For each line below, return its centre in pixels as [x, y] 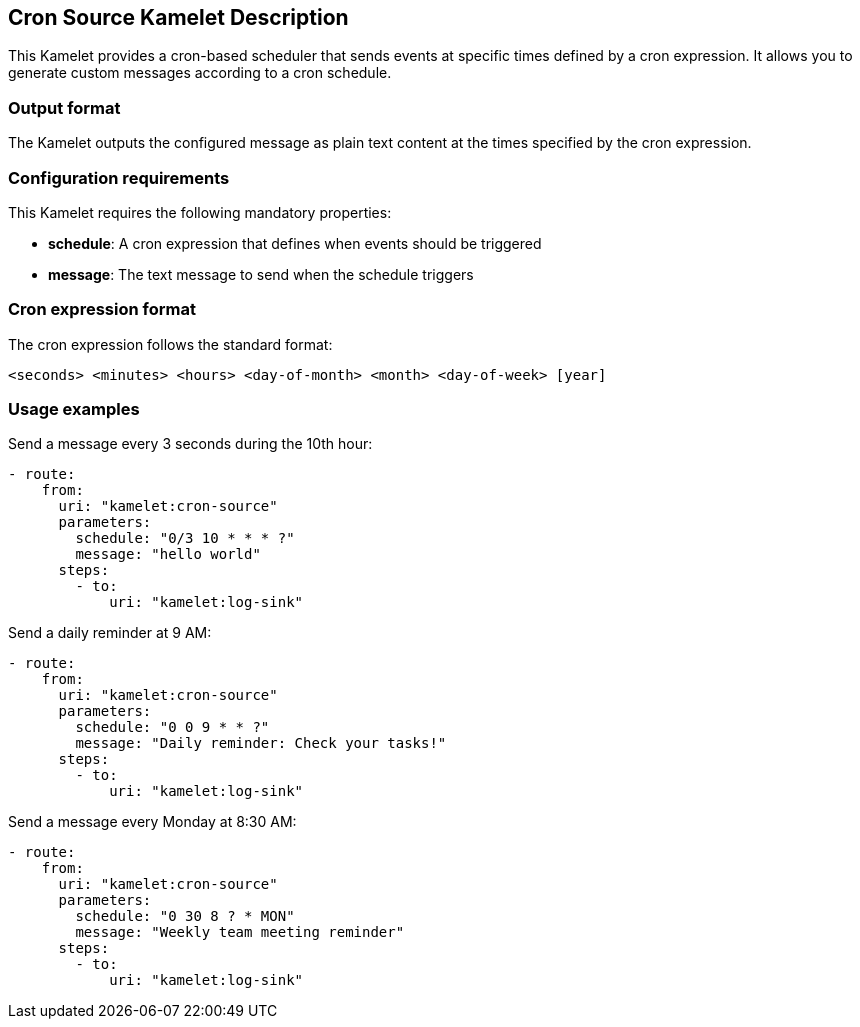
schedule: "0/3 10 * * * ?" [185, 538]
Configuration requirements [119, 177]
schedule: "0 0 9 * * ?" [172, 727]
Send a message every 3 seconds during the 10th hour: [190, 444]
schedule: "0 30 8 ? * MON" [185, 916]
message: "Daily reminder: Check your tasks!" [261, 743]
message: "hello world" [168, 554]
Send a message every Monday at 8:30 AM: [152, 822]
